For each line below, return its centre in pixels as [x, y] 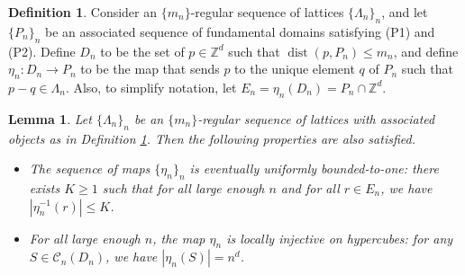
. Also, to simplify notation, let [151, 87]
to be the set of [142, 51]
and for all [310, 187]
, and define [426, 51]
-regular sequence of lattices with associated [316, 118]
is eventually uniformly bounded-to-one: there [314, 169]
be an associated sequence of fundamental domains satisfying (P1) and [240, 31]
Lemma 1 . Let [50, 118]
